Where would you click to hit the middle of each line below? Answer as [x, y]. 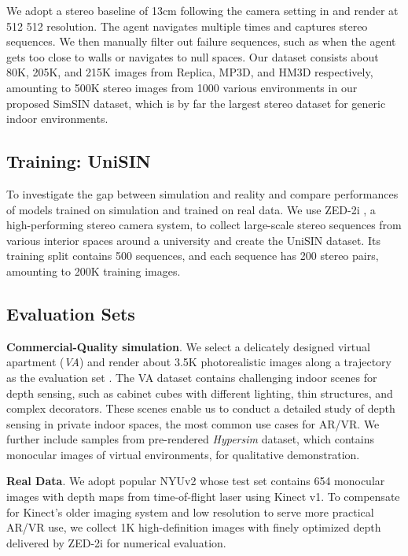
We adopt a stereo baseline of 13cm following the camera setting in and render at [202, 10]
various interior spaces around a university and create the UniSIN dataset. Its [193, 240]
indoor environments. [57, 119]
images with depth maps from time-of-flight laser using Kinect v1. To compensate [203, 497]
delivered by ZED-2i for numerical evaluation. [116, 542]
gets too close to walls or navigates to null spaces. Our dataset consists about [193, 56]
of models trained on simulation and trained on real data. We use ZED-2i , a [191, 209]
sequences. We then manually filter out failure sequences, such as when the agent [201, 41]
